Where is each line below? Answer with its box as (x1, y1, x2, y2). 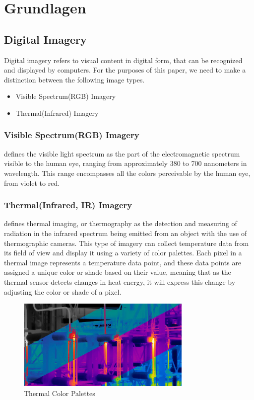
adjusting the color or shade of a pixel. (4, 286, 122, 297)
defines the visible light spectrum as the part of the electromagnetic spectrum (4, 148, 240, 159)
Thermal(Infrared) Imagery (15, 107, 99, 118)
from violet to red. (4, 177, 60, 188)
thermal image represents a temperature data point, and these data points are (4, 257, 242, 267)
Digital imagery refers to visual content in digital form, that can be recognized (4, 55, 243, 65)
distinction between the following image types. (4, 74, 145, 84)
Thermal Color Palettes (24, 388, 95, 398)
